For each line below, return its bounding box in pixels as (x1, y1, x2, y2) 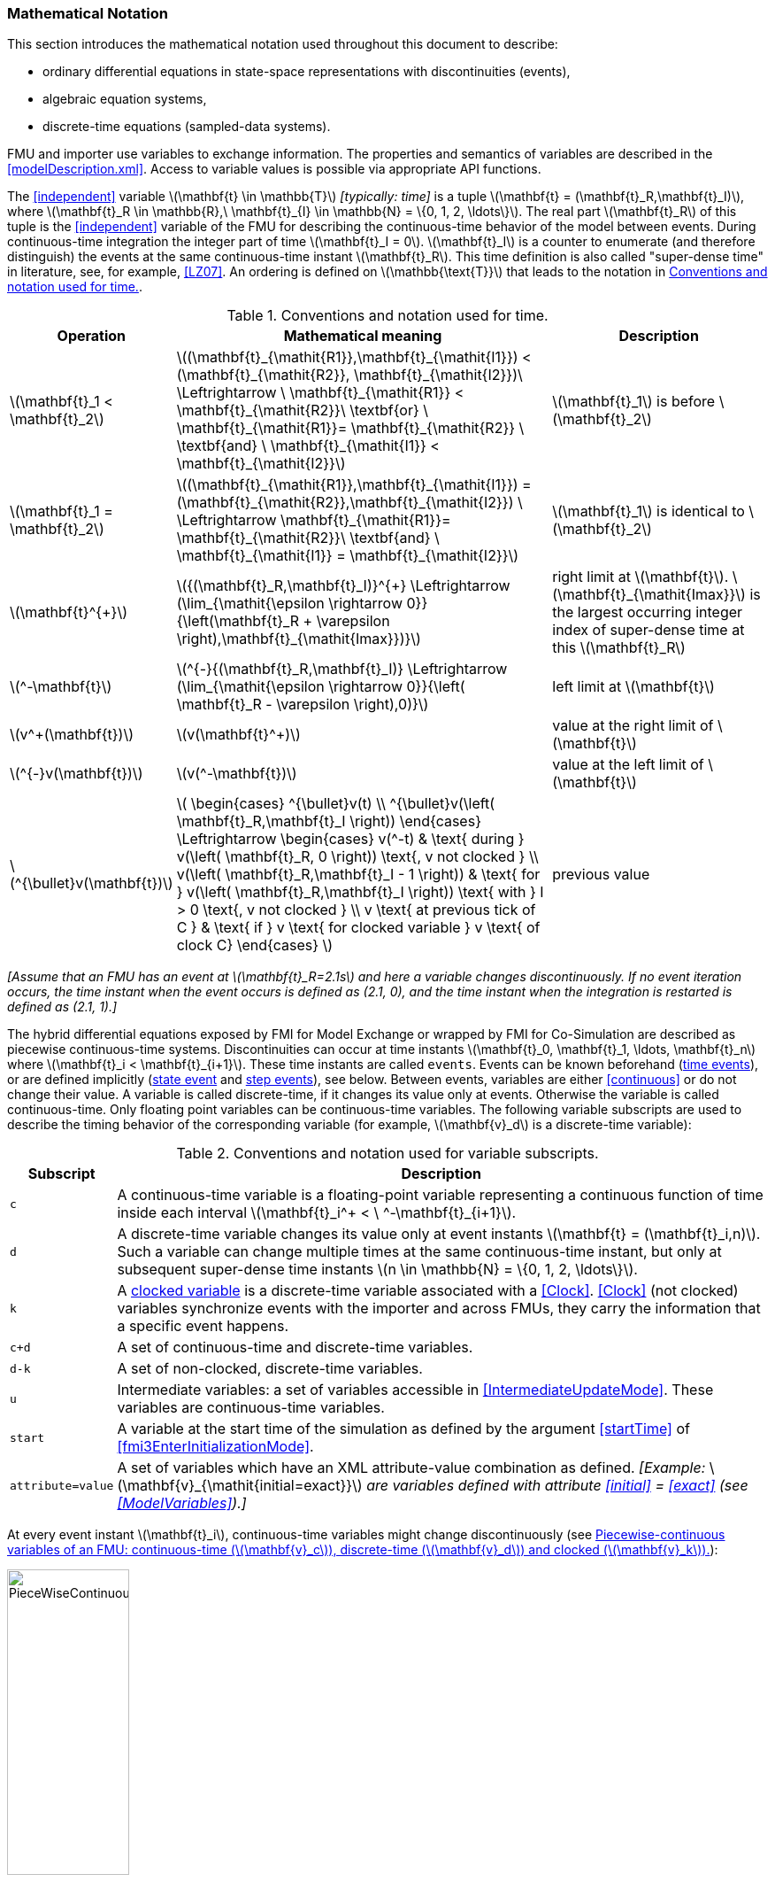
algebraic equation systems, (42, 91, 207, 107)
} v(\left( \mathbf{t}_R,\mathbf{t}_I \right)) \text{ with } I (176, 883, 544, 902)
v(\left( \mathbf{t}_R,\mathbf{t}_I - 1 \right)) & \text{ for (176, 865, 541, 884)
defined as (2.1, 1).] (7, 999, 118, 1015)
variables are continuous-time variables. (117, 1398, 385, 1417)
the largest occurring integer (552, 603, 743, 622)
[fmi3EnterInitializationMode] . (117, 1437, 314, 1456)
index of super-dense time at (552, 621, 745, 639)
